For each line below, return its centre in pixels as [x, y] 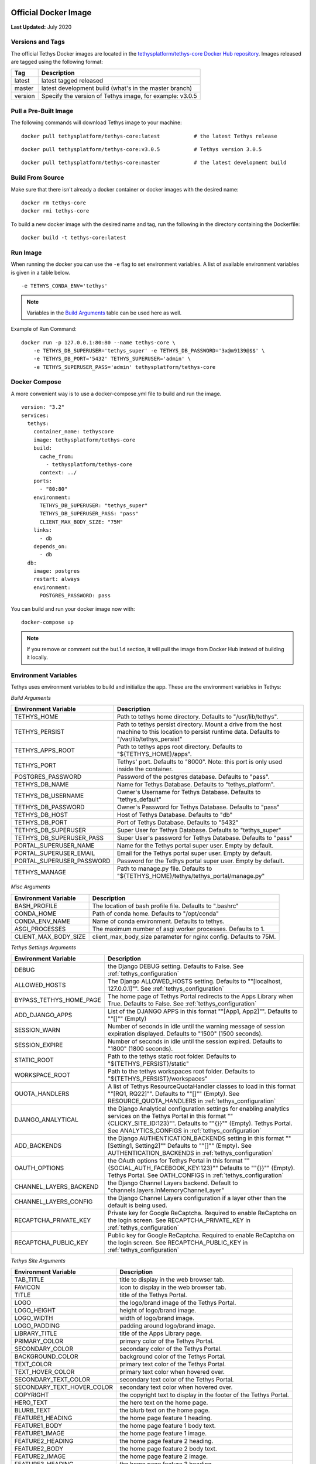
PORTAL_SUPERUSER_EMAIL [55, 853]
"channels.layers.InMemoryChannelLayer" [166, 1190]
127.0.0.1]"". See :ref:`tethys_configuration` [166, 988]
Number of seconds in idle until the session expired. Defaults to [195, 1041]
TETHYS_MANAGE [40, 873]
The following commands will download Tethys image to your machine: [97, 122]
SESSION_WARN [37, 1029]
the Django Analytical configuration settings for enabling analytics [198, 1109]
